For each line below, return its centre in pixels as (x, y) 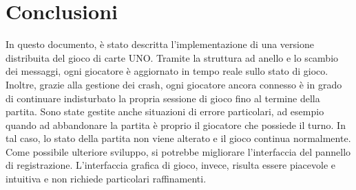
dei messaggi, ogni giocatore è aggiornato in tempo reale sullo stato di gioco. (167, 71)
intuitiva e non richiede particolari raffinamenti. (106, 179)
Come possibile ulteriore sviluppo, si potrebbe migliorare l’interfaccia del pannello (178, 151)
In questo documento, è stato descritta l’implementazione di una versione (160, 44)
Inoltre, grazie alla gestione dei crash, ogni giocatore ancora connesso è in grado (174, 84)
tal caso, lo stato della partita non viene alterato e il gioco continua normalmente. (178, 138)
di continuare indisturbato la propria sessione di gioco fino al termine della (163, 98)
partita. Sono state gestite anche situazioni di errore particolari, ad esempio (165, 111)
